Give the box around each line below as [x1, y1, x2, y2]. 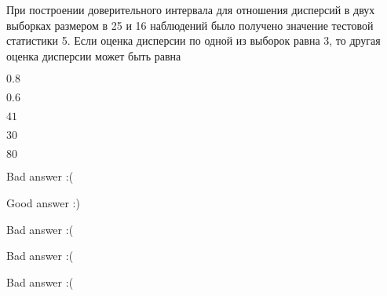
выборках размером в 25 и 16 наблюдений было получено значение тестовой [6, 16, 374, 33]
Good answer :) [6, 194, 80, 210]
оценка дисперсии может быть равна [6, 47, 181, 64]
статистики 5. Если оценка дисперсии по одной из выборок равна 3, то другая [6, 32, 381, 49]
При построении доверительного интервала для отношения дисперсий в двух [6, 2, 375, 17]
